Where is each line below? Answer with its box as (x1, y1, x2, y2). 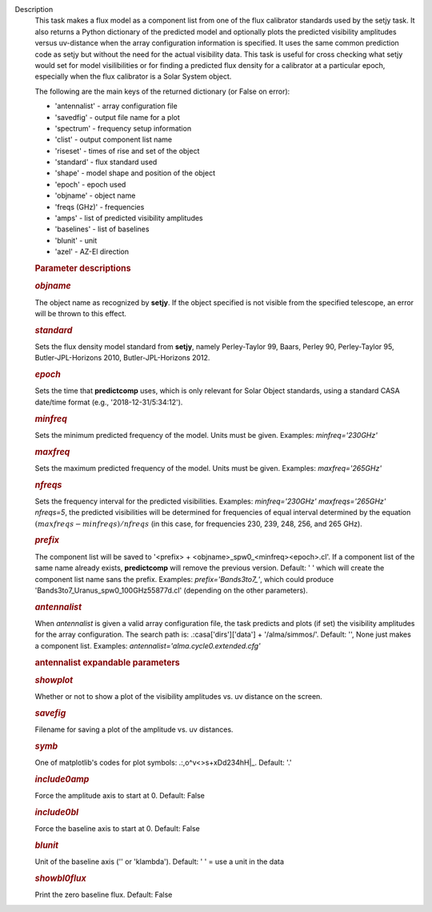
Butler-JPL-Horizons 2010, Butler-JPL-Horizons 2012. (34, 353, 210, 363)
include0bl (34, 806, 79, 818)
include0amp (34, 773, 90, 785)
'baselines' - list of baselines (54, 224, 150, 234)
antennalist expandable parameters (34, 657, 180, 668)
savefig (34, 707, 66, 718)
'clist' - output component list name (54, 135, 172, 144)
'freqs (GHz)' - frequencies (54, 202, 145, 211)
